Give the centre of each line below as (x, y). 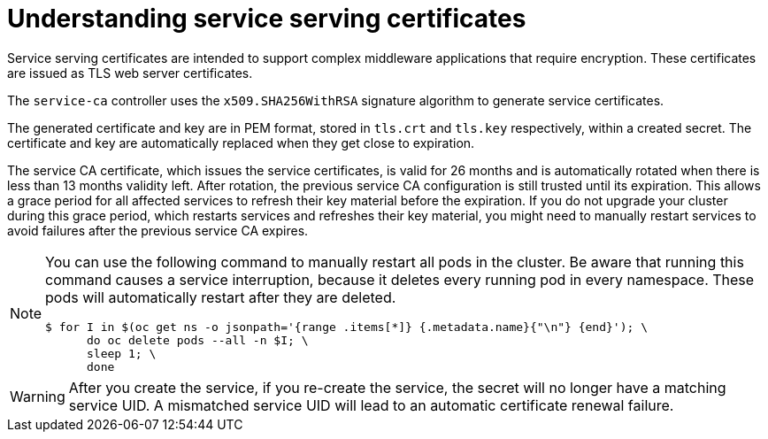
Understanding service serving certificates (267, 19)
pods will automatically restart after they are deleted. (221, 297)
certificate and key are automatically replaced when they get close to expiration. (241, 142)
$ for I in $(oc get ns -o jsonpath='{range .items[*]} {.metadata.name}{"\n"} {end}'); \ (346, 327)
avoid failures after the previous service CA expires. (158, 230)
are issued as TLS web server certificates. (130, 73)
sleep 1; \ (122, 353)
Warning (38, 396)
